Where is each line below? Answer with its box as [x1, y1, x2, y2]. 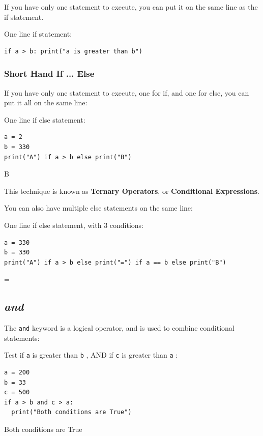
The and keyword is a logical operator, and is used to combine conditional [4, 323, 235, 333]
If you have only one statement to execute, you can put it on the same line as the [4, 2, 258, 12]
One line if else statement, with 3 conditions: [4, 219, 143, 230]
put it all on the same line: [4, 97, 87, 108]
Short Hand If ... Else [4, 67, 95, 80]
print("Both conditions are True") [11, 409, 132, 416]
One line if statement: [4, 28, 72, 39]
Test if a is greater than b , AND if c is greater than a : [4, 350, 178, 360]
